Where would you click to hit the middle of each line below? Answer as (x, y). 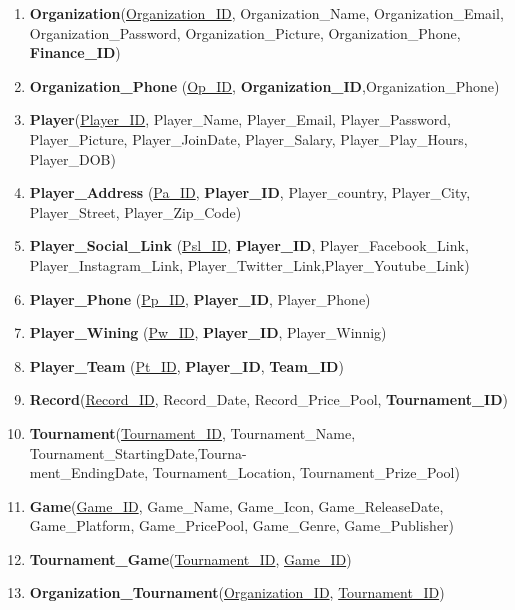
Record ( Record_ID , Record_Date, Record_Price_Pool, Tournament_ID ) (268, 399)
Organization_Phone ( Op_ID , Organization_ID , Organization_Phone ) (264, 85)
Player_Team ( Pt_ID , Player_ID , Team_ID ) (186, 365)
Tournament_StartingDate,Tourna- (138, 452)
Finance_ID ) (75, 52)
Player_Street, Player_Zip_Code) (135, 211)
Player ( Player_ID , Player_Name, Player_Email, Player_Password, (240, 119)
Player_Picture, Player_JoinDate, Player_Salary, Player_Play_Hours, (248, 138)
